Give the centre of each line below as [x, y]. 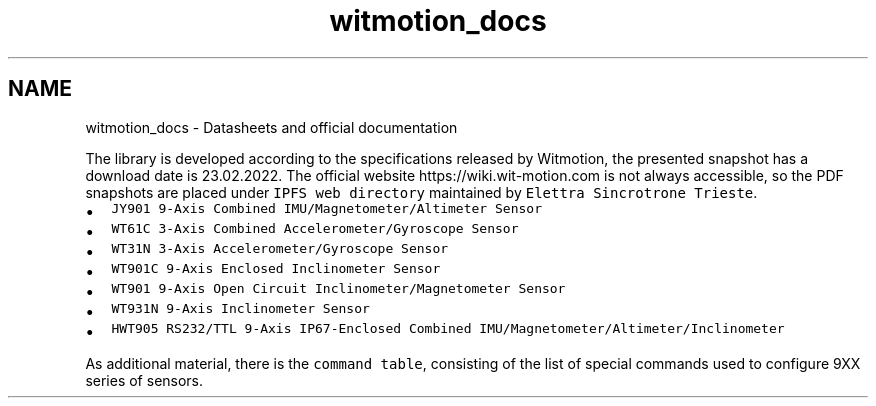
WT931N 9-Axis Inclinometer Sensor [240, 308]
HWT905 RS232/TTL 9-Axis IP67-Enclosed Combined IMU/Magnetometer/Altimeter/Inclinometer [448, 328]
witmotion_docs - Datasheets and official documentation [271, 127]
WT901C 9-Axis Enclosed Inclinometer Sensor [276, 268]
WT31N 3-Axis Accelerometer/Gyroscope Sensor [280, 248]
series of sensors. [144, 380]
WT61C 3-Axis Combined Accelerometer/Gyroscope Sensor [315, 228]
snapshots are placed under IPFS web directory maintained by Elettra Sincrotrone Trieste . [421, 192]
